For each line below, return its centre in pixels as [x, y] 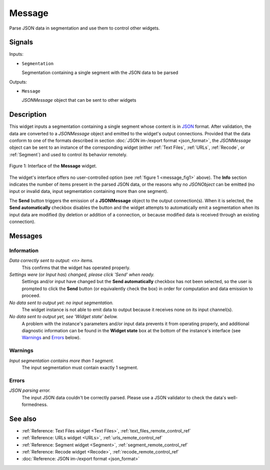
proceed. [31, 296]
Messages [26, 236]
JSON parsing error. [30, 390]
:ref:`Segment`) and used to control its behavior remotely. [68, 154]
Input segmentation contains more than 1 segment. [62, 360]
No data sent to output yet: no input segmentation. [61, 303]
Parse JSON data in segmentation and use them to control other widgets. [84, 28]
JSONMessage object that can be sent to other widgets [79, 100]
